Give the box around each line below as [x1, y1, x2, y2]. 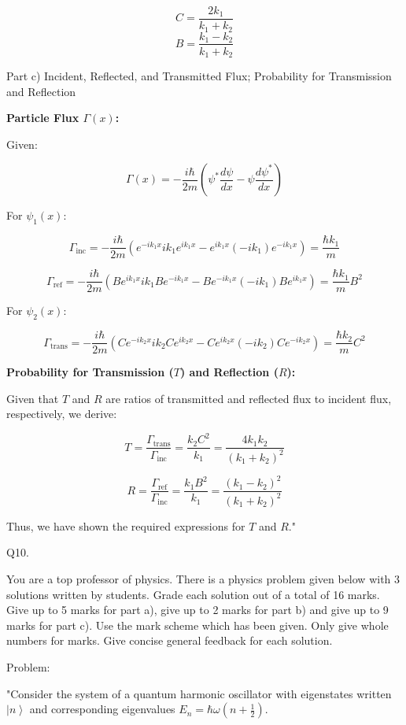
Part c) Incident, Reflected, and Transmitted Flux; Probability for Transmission [6, 68, 392, 84]
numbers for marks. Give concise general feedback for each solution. [6, 632, 333, 649]
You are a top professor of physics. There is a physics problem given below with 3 [6, 570, 400, 586]
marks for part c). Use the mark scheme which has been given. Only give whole [6, 616, 389, 633]
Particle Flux [6, 109, 79, 126]
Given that [6, 390, 59, 406]
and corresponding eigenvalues [29, 701, 175, 717]
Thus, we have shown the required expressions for [6, 517, 245, 534]
